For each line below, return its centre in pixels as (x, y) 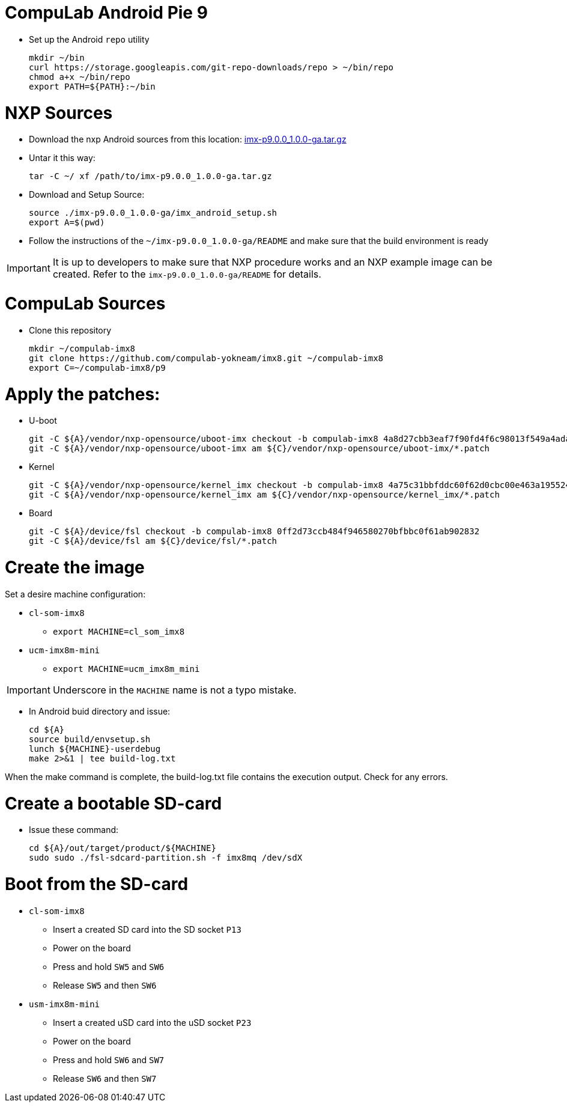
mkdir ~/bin (57, 57)
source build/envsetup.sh (90, 739)
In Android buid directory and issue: (100, 711)
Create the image (75, 567)
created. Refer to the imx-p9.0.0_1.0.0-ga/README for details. (187, 274)
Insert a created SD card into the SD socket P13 (147, 929)
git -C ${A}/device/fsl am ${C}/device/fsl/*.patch (153, 541)
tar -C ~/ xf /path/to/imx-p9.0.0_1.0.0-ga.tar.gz (150, 176)
